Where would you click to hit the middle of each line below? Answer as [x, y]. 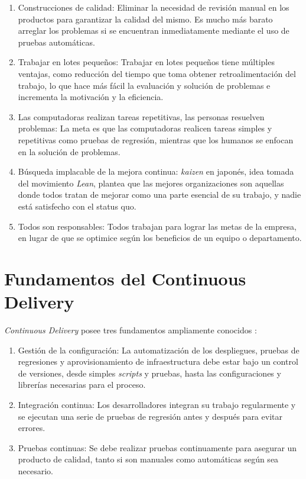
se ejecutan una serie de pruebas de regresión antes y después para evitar [150, 416]
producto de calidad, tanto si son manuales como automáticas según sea [148, 459]
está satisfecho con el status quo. [77, 206]
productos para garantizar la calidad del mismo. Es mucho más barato [145, 19]
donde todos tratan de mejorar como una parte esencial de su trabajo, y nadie [159, 195]
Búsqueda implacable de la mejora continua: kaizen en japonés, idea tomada [156, 171]
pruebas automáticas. [56, 42]
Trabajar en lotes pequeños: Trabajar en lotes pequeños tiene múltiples [146, 62]
